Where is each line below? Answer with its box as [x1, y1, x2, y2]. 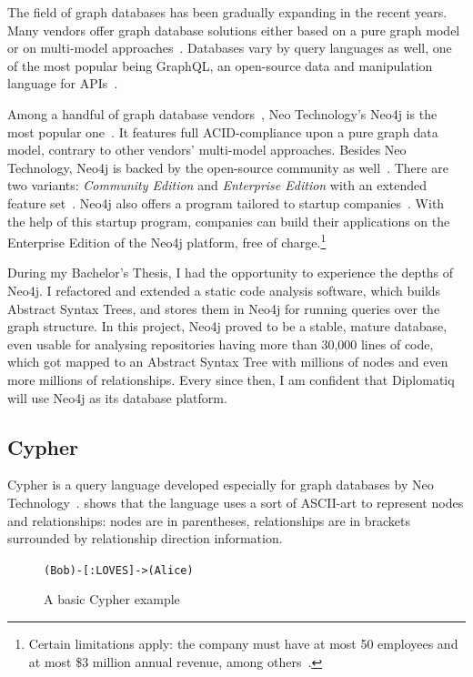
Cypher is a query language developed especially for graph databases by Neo [7, 475, 434, 494]
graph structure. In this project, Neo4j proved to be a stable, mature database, [7, 317, 448, 336]
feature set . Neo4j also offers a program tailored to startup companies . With [7, 193, 445, 212]
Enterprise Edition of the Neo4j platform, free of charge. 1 [7, 230, 327, 251]
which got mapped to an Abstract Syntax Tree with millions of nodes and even [7, 352, 448, 371]
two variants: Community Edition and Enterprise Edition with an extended [7, 176, 428, 195]
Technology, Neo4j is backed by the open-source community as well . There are [7, 157, 448, 177]
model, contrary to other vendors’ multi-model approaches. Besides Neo [7, 140, 407, 159]
